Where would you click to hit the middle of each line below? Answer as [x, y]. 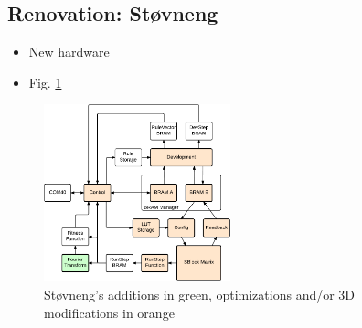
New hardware [69, 52]
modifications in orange [109, 312]
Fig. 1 [45, 82]
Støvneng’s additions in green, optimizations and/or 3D [200, 294]
